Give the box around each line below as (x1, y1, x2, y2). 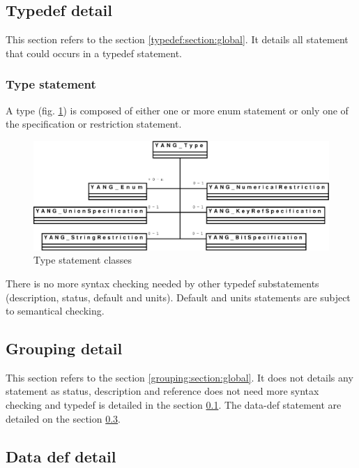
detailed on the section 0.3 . (6, 411, 121, 425)
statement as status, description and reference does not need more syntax (6, 384, 319, 398)
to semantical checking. (6, 303, 105, 318)
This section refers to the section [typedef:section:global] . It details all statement (6, 32, 349, 47)
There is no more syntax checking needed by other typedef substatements (6, 275, 319, 290)
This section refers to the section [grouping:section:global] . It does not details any (6, 370, 353, 384)
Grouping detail (6, 338, 123, 359)
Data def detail (6, 445, 116, 467)
